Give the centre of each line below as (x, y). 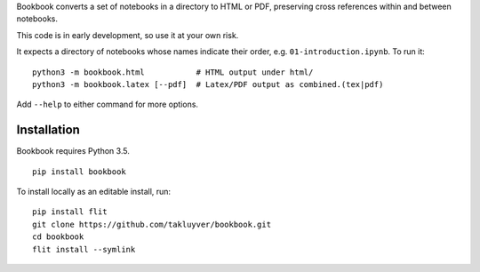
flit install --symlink (84, 249)
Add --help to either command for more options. (108, 104)
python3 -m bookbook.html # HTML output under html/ (173, 72)
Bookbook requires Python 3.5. (73, 151)
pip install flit (70, 212)
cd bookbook (58, 237)
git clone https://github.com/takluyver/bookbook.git (152, 224)
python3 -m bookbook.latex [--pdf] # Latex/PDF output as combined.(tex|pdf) (208, 84)
